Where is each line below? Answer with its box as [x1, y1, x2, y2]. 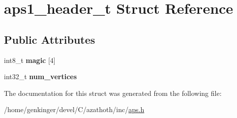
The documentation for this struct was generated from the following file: [4, 88, 222, 98]
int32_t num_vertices [4, 71, 77, 82]
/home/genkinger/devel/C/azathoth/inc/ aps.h [4, 104, 145, 115]
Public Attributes [4, 31, 95, 47]
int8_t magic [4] [4, 55, 56, 65]
